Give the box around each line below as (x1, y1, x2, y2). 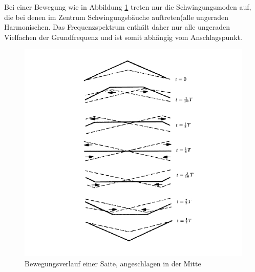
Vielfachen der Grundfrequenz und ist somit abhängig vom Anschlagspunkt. (4, 31, 242, 42)
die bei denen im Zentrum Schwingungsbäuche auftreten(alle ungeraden (4, 11, 229, 22)
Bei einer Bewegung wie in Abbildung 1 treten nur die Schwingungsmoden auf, (4, 2, 251, 12)
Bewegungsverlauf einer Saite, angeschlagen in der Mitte (25, 258, 201, 268)
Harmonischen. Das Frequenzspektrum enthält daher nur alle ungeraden (4, 22, 230, 32)
